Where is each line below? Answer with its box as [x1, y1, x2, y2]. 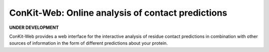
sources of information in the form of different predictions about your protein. [9, 40, 168, 46]
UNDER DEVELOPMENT [9, 25, 59, 30]
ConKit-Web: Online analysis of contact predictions [9, 7, 228, 18]
